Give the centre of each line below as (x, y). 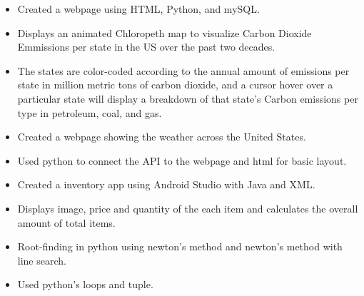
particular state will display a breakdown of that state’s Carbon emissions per (188, 98)
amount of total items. (66, 222)
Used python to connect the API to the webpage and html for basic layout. (182, 160)
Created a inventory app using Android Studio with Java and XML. (166, 184)
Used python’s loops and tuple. (85, 284)
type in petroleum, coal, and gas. (90, 112)
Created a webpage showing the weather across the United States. (162, 137)
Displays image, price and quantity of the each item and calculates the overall (188, 208)
